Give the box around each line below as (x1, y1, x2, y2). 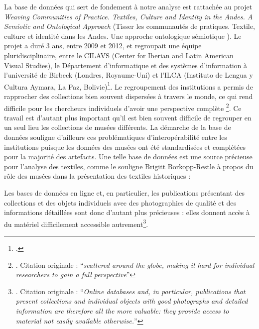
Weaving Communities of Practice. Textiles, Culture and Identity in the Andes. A (4, 11, 253, 21)
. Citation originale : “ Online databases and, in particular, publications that (15, 286, 246, 296)
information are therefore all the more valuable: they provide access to (15, 306, 229, 316)
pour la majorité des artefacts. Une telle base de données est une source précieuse (4, 151, 253, 162)
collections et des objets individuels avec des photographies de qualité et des (4, 197, 237, 208)
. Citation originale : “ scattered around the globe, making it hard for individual (15, 259, 255, 270)
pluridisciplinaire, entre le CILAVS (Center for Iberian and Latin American (4, 50, 234, 60)
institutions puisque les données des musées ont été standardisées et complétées (4, 141, 246, 152)
